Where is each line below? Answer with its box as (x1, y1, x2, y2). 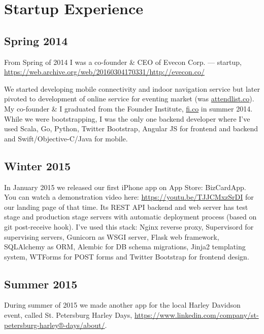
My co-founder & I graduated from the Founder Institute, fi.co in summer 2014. (4, 103, 253, 114)
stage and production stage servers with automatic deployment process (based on (4, 211, 257, 222)
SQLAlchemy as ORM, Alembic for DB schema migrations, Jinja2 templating (4, 241, 246, 252)
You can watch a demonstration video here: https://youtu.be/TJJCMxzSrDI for (4, 192, 254, 202)
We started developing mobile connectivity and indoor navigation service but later (4, 83, 260, 94)
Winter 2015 (4, 158, 71, 173)
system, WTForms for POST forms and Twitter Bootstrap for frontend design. (4, 251, 249, 262)
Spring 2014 (4, 32, 68, 48)
